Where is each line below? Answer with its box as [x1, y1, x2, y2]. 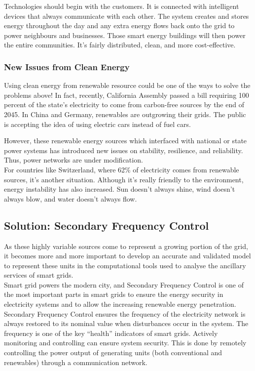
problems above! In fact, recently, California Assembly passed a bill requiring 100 [4, 89, 249, 100]
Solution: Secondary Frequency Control [4, 217, 209, 233]
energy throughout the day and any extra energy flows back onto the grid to [4, 20, 235, 31]
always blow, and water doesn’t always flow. [4, 193, 137, 204]
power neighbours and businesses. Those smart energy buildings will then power [4, 30, 246, 40]
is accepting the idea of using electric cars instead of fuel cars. [4, 119, 191, 129]
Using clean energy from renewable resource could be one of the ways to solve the [4, 80, 251, 90]
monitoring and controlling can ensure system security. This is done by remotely [4, 337, 247, 348]
